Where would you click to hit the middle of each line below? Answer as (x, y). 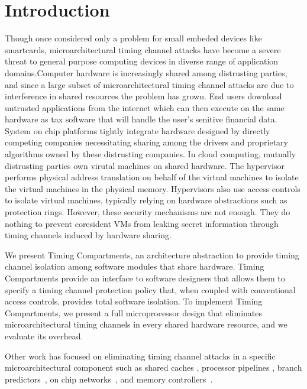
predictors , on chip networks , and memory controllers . (109, 379)
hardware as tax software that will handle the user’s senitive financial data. (141, 119)
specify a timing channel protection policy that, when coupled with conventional (150, 289)
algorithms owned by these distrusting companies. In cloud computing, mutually (151, 154)
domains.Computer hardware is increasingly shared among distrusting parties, (146, 72)
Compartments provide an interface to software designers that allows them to (145, 278)
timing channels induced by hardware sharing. (88, 235)
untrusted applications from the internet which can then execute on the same (145, 107)
